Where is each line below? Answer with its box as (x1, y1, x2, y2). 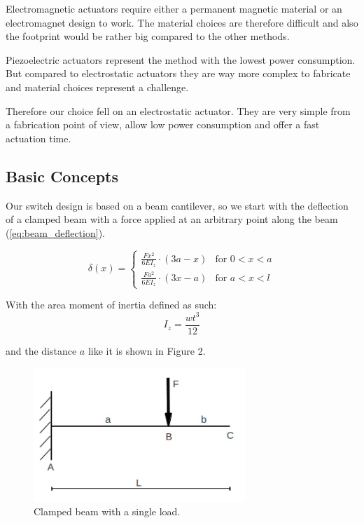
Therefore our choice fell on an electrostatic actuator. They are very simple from (6, 103, 351, 118)
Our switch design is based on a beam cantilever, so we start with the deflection (6, 198, 349, 212)
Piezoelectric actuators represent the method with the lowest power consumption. (6, 52, 356, 67)
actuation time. (6, 130, 71, 145)
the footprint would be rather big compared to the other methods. (6, 29, 290, 43)
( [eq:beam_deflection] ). (6, 225, 105, 240)
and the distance (6, 343, 77, 358)
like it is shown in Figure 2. (87, 343, 206, 358)
